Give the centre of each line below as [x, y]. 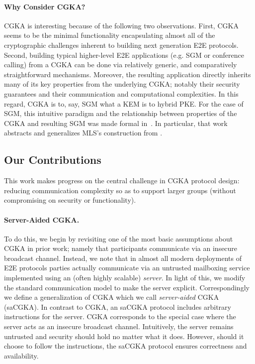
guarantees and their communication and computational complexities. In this [121, 93]
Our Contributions [53, 160]
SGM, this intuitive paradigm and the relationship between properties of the [121, 113]
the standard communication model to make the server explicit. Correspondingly [127, 287]
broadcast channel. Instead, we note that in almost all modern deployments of [123, 258]
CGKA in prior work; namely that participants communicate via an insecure [121, 248]
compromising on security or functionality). [70, 200]
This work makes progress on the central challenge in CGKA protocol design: [122, 181]
